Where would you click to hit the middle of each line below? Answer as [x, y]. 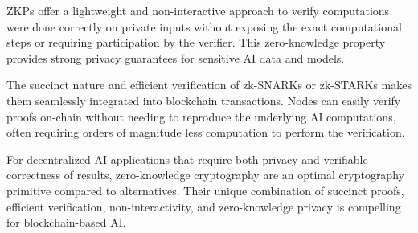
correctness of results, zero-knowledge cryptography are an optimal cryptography [205, 175]
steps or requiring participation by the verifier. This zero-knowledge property [196, 42]
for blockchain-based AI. [66, 222]
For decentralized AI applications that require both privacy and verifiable [187, 159]
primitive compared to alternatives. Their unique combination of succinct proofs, [205, 190]
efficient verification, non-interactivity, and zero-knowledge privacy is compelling [204, 206]
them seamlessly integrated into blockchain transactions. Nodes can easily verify [204, 100]
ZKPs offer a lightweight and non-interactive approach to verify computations [198, 10]
